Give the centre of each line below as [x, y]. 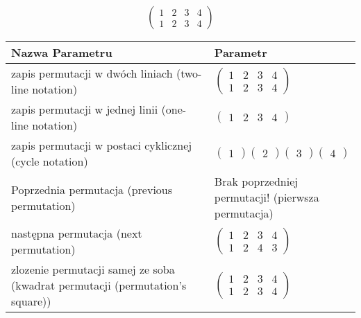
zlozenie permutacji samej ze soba [93, 270]
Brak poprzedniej [256, 182]
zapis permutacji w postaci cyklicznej [102, 145]
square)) [31, 301]
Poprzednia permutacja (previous [92, 189]
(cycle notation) [50, 161]
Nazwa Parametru [62, 53]
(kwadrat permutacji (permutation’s [99, 285]
